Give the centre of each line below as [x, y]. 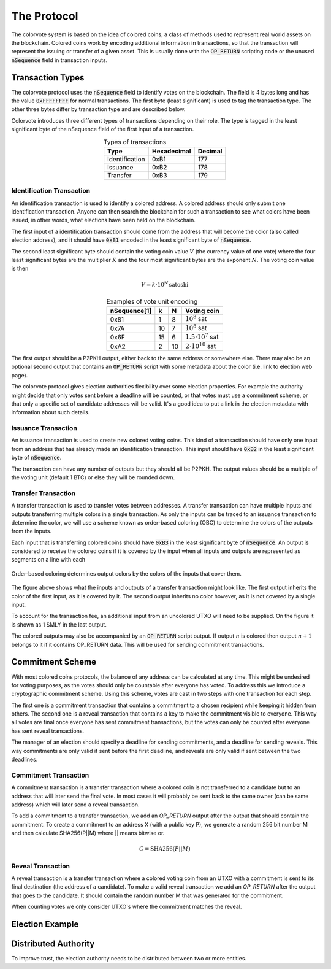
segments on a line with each [48, 560]
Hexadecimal [171, 151]
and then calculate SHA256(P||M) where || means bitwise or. [88, 833]
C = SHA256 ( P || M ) [165, 849]
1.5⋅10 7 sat [202, 336]
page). [20, 375]
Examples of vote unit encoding [152, 302]
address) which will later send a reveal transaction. [76, 805]
